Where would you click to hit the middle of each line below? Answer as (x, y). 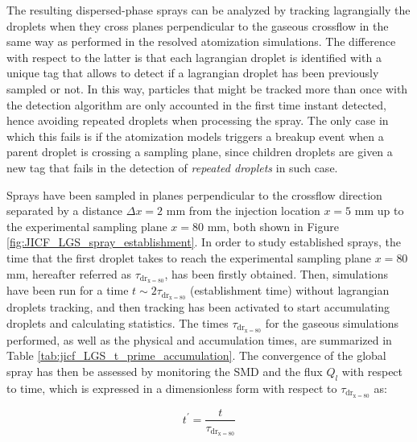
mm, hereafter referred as (69, 273)
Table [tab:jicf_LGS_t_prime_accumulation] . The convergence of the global (196, 355)
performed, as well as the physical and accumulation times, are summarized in (199, 339)
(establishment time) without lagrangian (290, 290)
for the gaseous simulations (332, 322)
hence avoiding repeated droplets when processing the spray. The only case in (198, 120)
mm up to (379, 211)
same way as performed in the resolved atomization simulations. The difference (201, 41)
